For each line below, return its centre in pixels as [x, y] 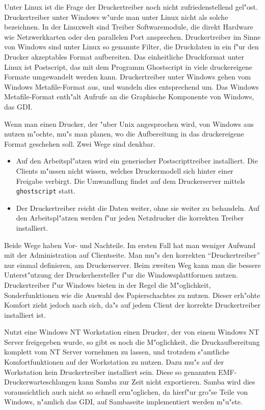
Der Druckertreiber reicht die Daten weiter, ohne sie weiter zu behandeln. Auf [138, 208]
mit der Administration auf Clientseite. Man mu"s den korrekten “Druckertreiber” [132, 255]
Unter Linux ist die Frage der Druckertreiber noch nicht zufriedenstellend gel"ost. [131, 7]
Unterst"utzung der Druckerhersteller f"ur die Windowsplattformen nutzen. [121, 275]
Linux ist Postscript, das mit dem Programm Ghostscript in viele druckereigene [128, 66]
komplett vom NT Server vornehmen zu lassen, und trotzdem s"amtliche [117, 352]
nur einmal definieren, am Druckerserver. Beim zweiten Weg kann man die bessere [132, 265]
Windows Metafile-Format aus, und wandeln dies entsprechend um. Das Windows [131, 86]
